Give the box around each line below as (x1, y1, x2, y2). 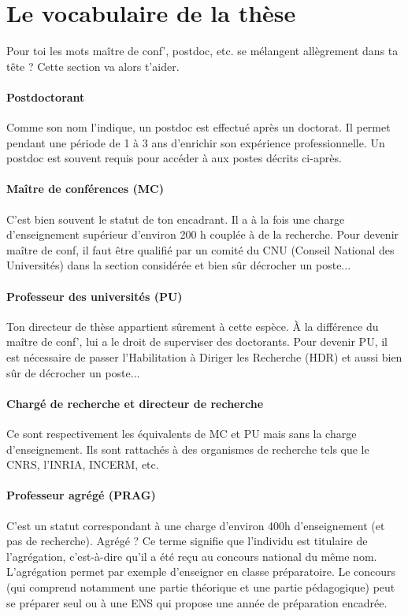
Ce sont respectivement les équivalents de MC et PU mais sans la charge (6, 425, 357, 442)
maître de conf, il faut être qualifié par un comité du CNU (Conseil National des (6, 241, 395, 258)
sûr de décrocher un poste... (6, 364, 140, 380)
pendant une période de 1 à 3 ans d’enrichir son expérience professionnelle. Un (6, 134, 385, 150)
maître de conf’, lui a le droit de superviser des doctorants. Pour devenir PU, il (6, 333, 388, 350)
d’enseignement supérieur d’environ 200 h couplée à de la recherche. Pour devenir (6, 226, 399, 243)
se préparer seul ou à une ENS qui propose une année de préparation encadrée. (6, 594, 388, 610)
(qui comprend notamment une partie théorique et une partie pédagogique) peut (6, 578, 395, 595)
